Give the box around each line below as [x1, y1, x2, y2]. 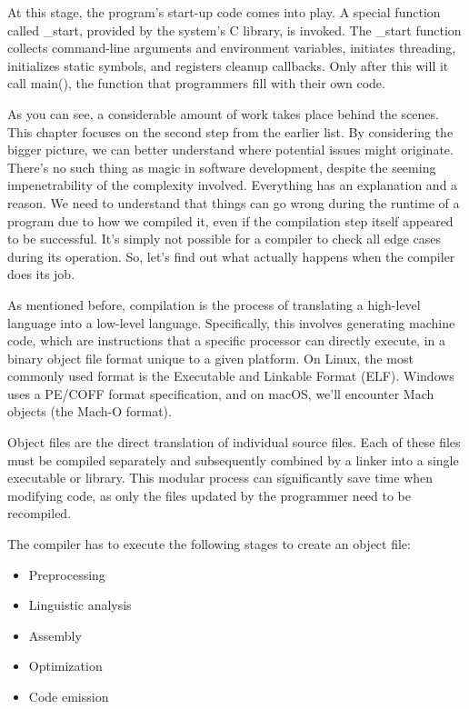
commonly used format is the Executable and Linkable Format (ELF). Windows [7, 366, 454, 385]
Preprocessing [28, 564, 105, 584]
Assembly [28, 625, 82, 644]
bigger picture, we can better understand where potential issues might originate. [7, 140, 454, 159]
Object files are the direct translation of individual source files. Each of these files [7, 433, 461, 452]
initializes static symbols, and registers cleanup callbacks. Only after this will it [7, 55, 449, 75]
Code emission [28, 687, 109, 705]
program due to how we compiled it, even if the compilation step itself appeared [7, 211, 454, 230]
